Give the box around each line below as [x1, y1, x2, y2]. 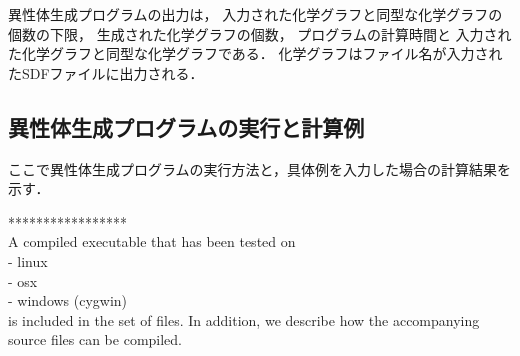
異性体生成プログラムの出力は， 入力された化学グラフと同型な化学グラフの [8, 4, 503, 24]
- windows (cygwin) [8, 290, 128, 311]
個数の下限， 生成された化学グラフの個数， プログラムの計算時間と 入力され [8, 23, 512, 44]
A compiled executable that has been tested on [8, 231, 296, 252]
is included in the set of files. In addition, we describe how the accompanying [8, 309, 480, 330]
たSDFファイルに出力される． [8, 62, 204, 83]
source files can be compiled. [8, 329, 183, 350]
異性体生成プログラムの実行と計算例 [8, 111, 365, 142]
